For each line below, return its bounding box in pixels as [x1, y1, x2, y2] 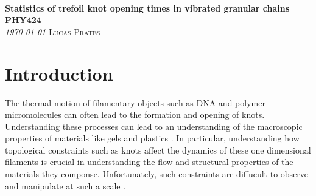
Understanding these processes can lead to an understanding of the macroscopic [5, 120, 303, 132]
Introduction [5, 61, 113, 86]
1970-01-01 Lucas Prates [5, 25, 100, 38]
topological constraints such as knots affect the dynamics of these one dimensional [5, 143, 311, 156]
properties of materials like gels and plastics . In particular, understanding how [5, 132, 300, 144]
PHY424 [5, 13, 41, 26]
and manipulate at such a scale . [5, 179, 126, 192]
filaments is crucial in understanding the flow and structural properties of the [5, 155, 293, 168]
